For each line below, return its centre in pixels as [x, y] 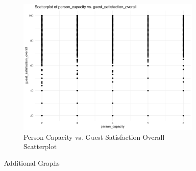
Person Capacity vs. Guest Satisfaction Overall [94, 137]
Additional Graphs [32, 162]
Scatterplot [40, 146]
